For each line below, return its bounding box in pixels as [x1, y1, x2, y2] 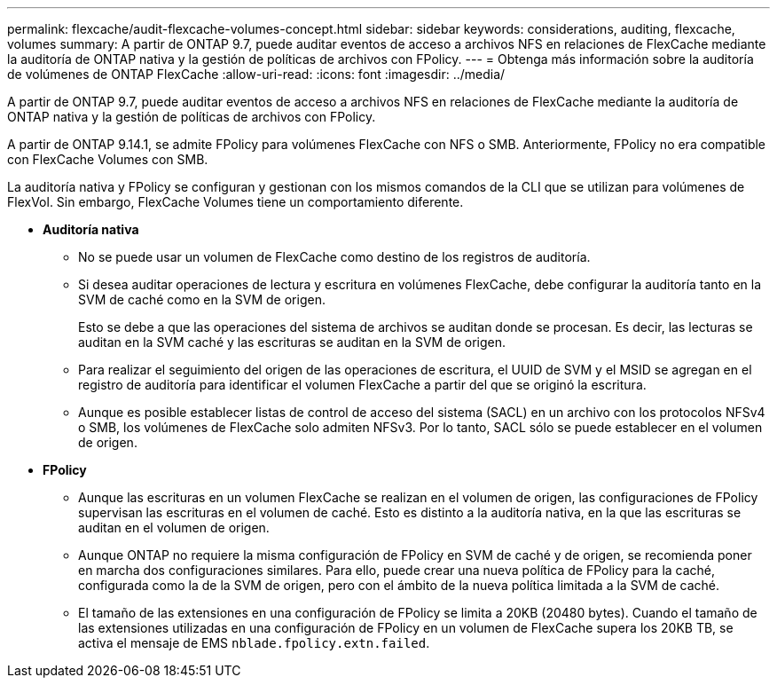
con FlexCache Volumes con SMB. [7, 152, 208, 167]
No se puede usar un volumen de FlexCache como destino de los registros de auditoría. [78, 249, 591, 264]
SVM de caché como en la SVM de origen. [78, 292, 326, 307]
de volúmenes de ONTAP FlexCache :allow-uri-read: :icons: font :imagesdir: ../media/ [7, 67, 506, 82]
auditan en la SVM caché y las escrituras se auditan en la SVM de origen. [78, 335, 506, 350]
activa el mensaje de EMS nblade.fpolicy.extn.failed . [78, 635, 430, 650]
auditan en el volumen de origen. [78, 520, 270, 535]
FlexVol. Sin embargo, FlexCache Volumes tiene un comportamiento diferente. [7, 194, 464, 209]
